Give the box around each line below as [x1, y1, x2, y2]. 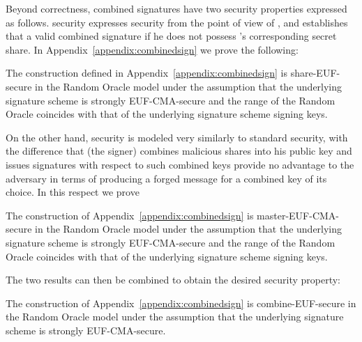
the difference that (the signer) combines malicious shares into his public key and [6, 143, 352, 158]
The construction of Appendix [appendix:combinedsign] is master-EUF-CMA [6, 208, 336, 222]
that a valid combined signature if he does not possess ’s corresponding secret [6, 29, 337, 43]
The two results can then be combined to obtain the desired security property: [6, 272, 340, 287]
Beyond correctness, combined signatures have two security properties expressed [6, 1, 347, 15]
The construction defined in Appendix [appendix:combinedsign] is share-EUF [6, 65, 337, 80]
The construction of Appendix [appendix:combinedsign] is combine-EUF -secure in [6, 295, 356, 310]
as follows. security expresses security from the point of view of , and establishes [6, 15, 348, 29]
